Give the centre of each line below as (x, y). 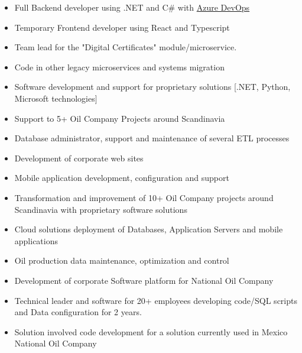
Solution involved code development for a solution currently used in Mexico (151, 331)
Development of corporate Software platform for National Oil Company (144, 280)
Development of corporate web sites (79, 158)
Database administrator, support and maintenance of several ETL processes (152, 138)
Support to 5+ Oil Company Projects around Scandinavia (120, 118)
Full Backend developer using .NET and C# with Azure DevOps (132, 7)
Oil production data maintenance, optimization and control (122, 260)
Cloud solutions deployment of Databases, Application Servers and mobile (149, 229)
